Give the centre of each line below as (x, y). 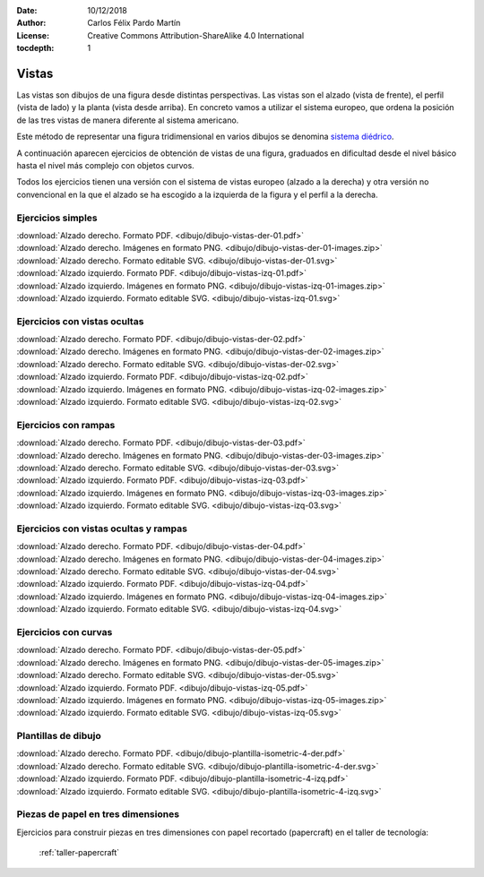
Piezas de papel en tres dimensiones (98, 814)
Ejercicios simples (57, 218)
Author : (31, 23)
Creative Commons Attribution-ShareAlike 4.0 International (196, 35)
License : (33, 35)
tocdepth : (35, 48)
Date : (27, 10)
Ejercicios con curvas (65, 632)
